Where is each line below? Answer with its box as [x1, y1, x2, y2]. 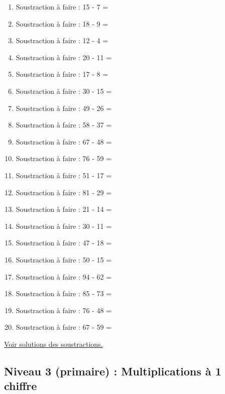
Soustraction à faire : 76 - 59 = [16, 153, 112, 164]
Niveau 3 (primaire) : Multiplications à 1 [4, 363, 221, 378]
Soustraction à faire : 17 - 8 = [16, 69, 108, 79]
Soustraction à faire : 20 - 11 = [16, 52, 112, 62]
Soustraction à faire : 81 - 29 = [16, 187, 112, 197]
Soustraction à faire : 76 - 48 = [16, 305, 112, 315]
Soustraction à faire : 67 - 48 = [16, 136, 112, 147]
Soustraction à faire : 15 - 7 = [16, 2, 108, 12]
